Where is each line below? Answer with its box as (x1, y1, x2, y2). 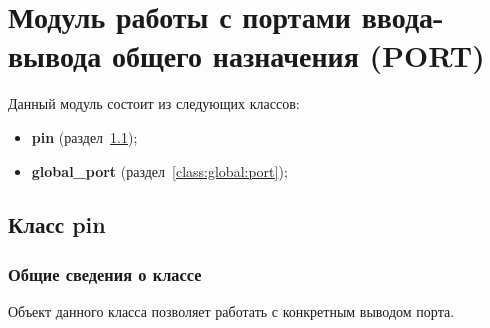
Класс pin (8, 209, 106, 240)
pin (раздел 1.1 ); (31, 126, 138, 147)
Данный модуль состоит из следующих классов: (8, 93, 300, 114)
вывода (8, 35, 102, 76)
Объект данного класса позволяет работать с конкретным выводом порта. (8, 301, 455, 322)
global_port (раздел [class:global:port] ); (31, 160, 288, 181)
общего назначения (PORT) (111, 35, 485, 76)
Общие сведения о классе (8, 261, 202, 286)
